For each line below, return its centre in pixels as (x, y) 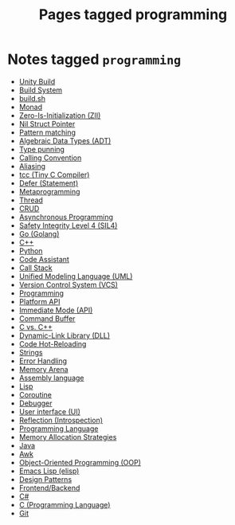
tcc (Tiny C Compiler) (54, 174)
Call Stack (35, 268)
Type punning (42, 149)
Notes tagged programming (94, 59)
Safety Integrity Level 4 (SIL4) (68, 225)
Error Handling (43, 361)
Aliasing (32, 166)
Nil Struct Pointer (47, 123)
